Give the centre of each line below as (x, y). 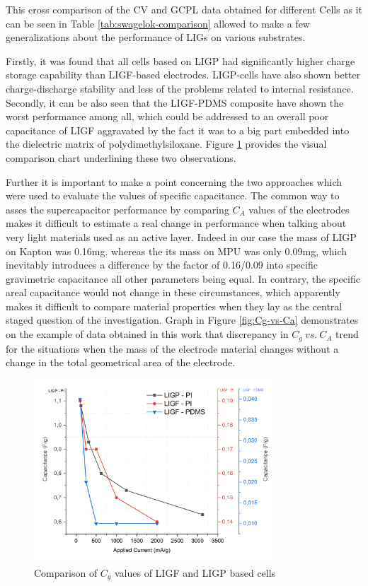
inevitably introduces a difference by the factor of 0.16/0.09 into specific (162, 265)
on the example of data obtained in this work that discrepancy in (147, 334)
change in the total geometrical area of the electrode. (121, 362)
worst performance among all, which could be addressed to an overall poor (167, 116)
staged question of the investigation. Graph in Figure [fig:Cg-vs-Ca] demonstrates (182, 320)
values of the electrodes (299, 209)
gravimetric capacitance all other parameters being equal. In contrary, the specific (183, 278)
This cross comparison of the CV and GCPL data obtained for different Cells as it (184, 9)
